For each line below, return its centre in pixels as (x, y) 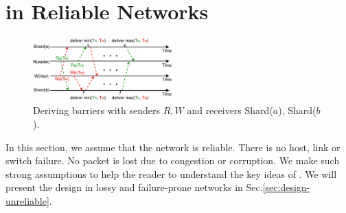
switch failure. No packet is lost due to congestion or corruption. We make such (173, 160)
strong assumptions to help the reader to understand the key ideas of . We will (171, 173)
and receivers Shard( (230, 110)
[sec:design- (286, 187)
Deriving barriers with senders (96, 110)
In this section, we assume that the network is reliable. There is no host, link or (173, 147)
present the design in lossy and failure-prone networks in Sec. (134, 187)
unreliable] (27, 200)
